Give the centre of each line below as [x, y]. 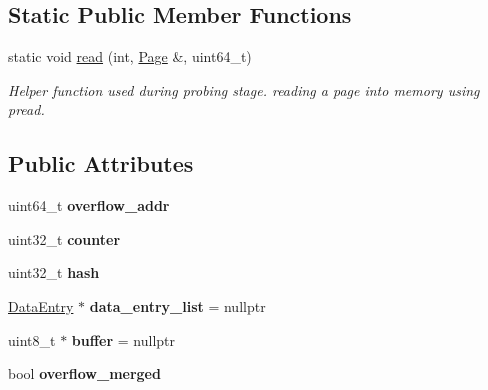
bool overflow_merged [84, 373]
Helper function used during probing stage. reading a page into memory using [244, 89]
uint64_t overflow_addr [89, 205]
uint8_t [32, 339]
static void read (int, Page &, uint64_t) [130, 56]
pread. [26, 109]
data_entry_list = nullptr [177, 305]
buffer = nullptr [123, 339]
